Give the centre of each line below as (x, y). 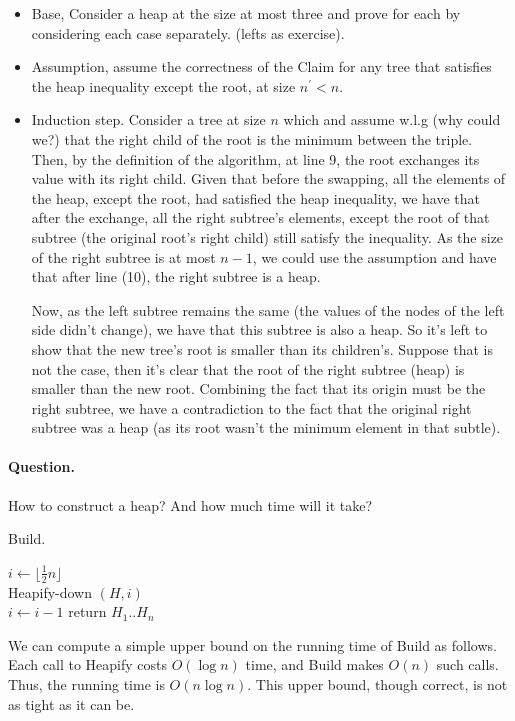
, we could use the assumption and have (374, 256)
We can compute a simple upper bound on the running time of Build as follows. (252, 644)
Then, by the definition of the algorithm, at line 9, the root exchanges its (255, 158)
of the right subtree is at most (123, 256)
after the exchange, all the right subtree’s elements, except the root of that (260, 217)
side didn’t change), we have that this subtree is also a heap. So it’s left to (259, 329)
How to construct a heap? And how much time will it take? (190, 504)
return (87, 611)
